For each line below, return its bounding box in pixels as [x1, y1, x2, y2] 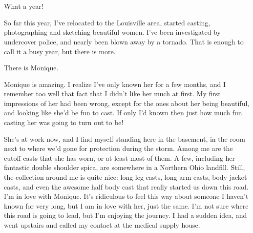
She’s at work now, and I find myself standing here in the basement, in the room [4, 133, 245, 144]
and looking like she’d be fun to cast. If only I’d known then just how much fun [4, 107, 242, 118]
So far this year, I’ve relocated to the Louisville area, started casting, [4, 17, 211, 27]
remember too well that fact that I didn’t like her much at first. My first [4, 88, 221, 99]
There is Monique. [4, 63, 59, 73]
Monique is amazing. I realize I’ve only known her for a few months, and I [4, 79, 226, 89]
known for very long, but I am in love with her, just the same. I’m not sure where [4, 200, 249, 211]
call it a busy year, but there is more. [4, 46, 116, 56]
